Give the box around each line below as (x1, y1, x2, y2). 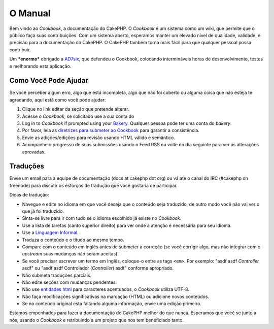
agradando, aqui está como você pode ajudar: (9, 96, 106, 103)
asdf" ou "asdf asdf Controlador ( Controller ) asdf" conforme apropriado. (22, 265, 174, 271)
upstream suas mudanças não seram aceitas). (22, 251, 119, 257)
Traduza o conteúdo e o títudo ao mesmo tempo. (22, 237, 124, 243)
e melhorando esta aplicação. (9, 63, 72, 69)
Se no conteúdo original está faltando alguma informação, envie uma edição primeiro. (22, 301, 201, 307)
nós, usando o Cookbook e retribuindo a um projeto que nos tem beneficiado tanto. (9, 317, 184, 323)
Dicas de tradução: (9, 192, 49, 198)
